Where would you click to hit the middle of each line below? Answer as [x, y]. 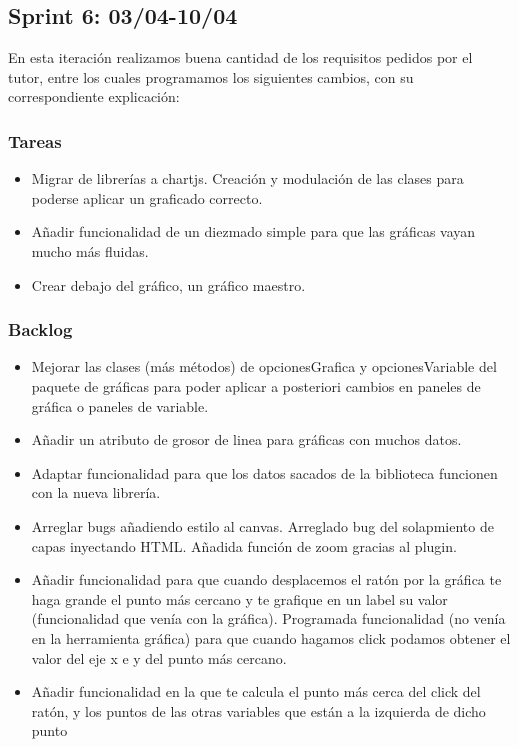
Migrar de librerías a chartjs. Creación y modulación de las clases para [247, 178]
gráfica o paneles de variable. [120, 405]
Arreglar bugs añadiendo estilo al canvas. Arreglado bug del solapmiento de [262, 525]
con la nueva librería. [96, 492]
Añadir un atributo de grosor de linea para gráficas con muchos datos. [246, 439]
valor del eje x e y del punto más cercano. [159, 657]
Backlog [40, 329]
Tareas [35, 140]
